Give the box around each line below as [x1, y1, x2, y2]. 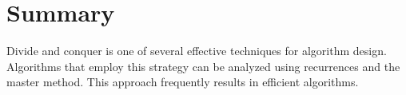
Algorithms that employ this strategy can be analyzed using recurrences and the [6, 57, 400, 74]
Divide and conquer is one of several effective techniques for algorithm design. [6, 42, 387, 59]
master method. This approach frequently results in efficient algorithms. [6, 73, 359, 90]
